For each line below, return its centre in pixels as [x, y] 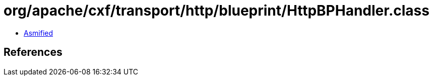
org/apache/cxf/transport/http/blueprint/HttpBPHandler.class [216, 11]
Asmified [39, 33]
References [33, 52]
